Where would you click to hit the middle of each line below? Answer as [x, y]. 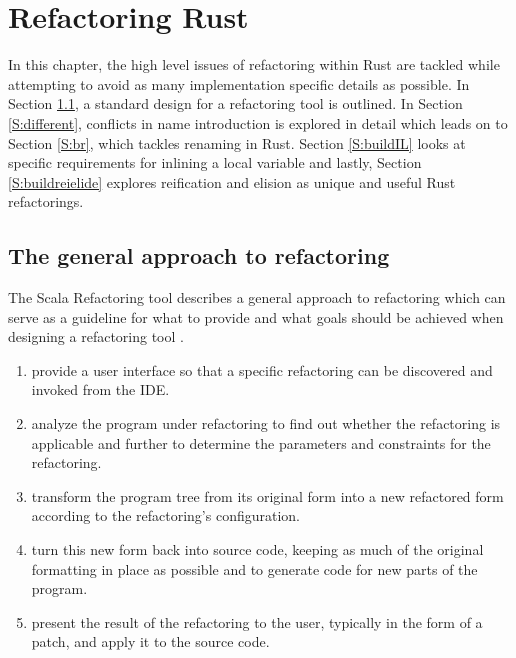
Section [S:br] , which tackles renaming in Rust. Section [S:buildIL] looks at [237, 142]
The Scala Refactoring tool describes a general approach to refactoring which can [257, 297]
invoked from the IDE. [100, 389]
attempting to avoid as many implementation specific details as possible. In [239, 83]
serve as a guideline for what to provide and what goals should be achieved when [256, 316]
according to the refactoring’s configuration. [166, 515]
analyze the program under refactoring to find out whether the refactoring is [266, 423]
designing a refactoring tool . [96, 336]
